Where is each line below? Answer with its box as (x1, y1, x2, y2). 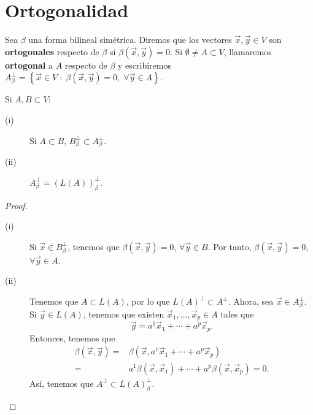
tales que (220, 307, 254, 320)
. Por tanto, (207, 240, 252, 253)
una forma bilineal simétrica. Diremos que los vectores (28, 33, 232, 46)
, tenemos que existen (83, 307, 164, 320)
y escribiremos (118, 58, 171, 71)
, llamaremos (223, 45, 272, 58)
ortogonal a (5, 58, 53, 71)
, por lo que (126, 295, 170, 307)
